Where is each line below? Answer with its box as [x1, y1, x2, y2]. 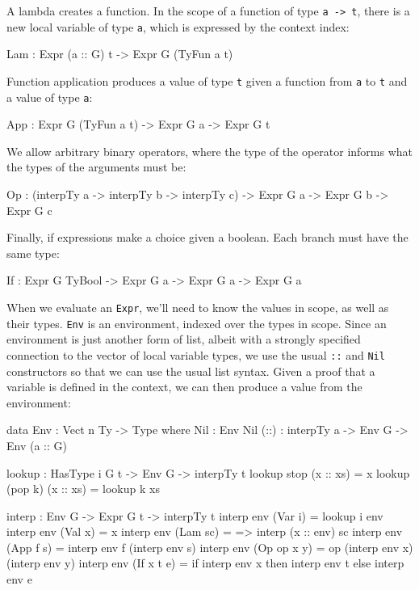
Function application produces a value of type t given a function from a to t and [6, 72, 408, 89]
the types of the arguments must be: [6, 158, 186, 175]
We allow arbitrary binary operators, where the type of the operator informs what [6, 142, 413, 159]
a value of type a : [6, 88, 93, 105]
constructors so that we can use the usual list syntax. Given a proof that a [6, 362, 375, 379]
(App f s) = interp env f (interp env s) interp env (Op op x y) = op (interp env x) [6, 538, 413, 555]
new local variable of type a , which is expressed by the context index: [6, 18, 350, 35]
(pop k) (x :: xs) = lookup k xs [6, 480, 160, 497]
